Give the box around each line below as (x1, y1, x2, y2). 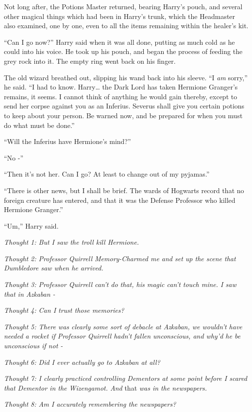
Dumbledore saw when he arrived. (4, 263, 103, 273)
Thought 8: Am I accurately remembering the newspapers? (4, 399, 176, 409)
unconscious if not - (4, 340, 63, 351)
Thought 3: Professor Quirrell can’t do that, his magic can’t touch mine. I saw (4, 279, 236, 289)
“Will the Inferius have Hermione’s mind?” (4, 136, 131, 146)
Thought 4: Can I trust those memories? (4, 305, 124, 315)
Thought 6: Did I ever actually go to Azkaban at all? (4, 357, 160, 367)
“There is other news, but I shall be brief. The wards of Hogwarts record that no (4, 185, 244, 195)
